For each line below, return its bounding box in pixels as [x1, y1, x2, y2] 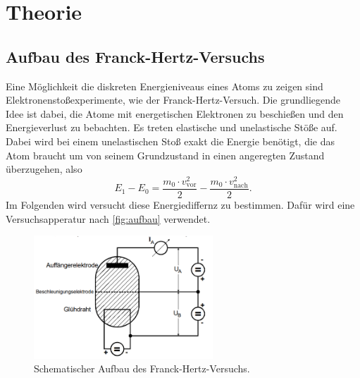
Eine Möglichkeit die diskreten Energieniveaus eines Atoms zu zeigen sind [6, 78, 323, 93]
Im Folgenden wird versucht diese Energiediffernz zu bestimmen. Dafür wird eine [6, 197, 355, 212]
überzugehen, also [6, 161, 82, 176]
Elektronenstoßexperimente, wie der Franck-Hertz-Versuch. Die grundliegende [6, 92, 341, 107]
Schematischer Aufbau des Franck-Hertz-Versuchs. [34, 361, 250, 376]
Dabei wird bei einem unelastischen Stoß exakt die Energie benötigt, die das [6, 133, 335, 148]
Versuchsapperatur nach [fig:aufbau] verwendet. [6, 211, 211, 226]
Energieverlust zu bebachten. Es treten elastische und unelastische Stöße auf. [6, 120, 337, 135]
